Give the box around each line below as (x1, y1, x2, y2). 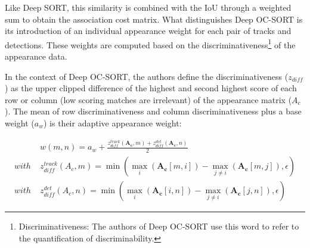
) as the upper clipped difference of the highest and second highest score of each (5, 82, 297, 94)
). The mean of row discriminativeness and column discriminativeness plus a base (5, 105, 302, 117)
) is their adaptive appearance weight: (43, 117, 182, 129)
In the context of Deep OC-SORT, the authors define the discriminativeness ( (5, 70, 289, 82)
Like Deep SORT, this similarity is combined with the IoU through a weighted (5, 1, 292, 13)
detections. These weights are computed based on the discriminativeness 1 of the (5, 36, 296, 51)
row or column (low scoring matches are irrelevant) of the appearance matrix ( (5, 93, 292, 106)
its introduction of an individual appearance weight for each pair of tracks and (5, 24, 292, 37)
